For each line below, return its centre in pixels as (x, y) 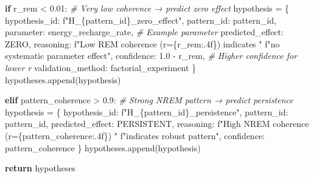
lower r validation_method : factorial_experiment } (101, 67)
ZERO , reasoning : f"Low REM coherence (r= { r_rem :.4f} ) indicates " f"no (142, 43)
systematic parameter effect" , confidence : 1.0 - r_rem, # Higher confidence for (151, 56)
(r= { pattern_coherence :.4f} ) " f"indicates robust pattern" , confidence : (135, 135)
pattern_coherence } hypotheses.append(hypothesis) (103, 147)
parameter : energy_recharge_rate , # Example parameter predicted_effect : (144, 32)
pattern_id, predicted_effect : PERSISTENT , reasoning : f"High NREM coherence (157, 124)
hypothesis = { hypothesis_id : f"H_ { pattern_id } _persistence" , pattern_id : (147, 111)
